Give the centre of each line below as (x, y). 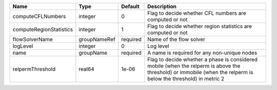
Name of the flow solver (176, 39)
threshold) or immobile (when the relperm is (200, 72)
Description (162, 6)
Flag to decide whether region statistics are (200, 26)
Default (130, 6)
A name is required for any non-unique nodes (202, 53)
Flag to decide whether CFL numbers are (196, 13)
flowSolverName (33, 39)
